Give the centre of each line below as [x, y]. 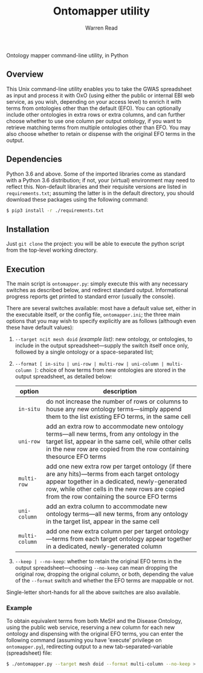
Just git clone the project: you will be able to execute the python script [95, 244]
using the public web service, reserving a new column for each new [91, 627]
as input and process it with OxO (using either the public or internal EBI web [101, 95]
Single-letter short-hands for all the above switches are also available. [93, 592]
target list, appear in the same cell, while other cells [119, 442]
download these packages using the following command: [77, 199]
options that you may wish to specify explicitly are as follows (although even [101, 321]
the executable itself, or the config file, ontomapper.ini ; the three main [93, 314]
